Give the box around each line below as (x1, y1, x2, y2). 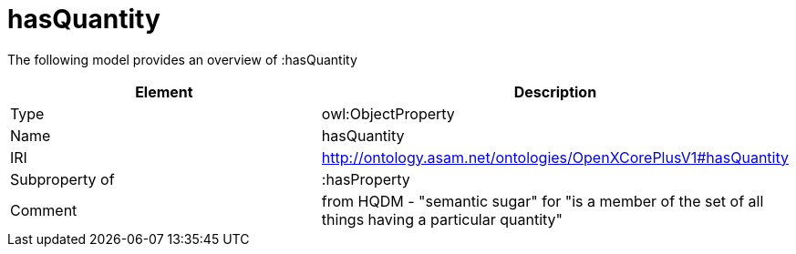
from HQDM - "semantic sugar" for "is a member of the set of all (321, 191, 764, 210)
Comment (10, 200, 78, 219)
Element (135, 82, 193, 101)
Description (513, 82, 597, 101)
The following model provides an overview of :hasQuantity (7, 51, 357, 67)
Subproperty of (10, 169, 115, 188)
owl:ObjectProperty (321, 104, 455, 123)
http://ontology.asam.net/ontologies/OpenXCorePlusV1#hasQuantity (321, 147, 789, 167)
